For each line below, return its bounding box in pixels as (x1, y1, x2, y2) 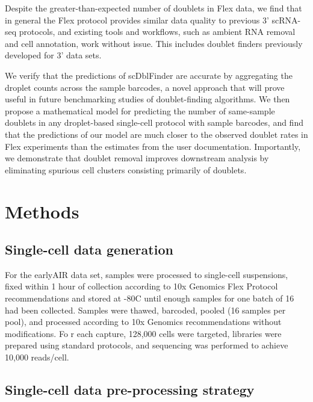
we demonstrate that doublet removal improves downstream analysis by (5, 152, 269, 164)
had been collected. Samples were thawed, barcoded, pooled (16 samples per (5, 303, 286, 316)
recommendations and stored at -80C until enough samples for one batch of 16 (5, 292, 294, 305)
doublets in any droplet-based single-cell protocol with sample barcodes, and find (5, 116, 303, 129)
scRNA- (271, 13, 301, 26)
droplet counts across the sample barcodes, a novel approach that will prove (5, 81, 285, 93)
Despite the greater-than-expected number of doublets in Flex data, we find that (5, 2, 302, 14)
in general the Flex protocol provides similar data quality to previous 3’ (5, 13, 269, 26)
